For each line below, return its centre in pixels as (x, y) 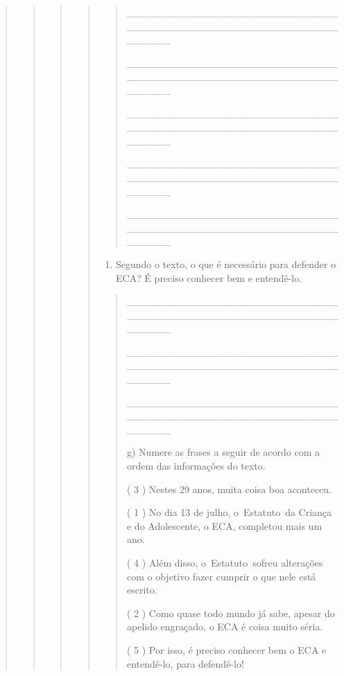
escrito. (142, 590)
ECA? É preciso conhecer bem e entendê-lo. (209, 277)
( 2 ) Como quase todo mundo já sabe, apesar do (231, 613)
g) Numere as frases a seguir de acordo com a (223, 452)
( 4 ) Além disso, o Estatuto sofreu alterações (225, 562)
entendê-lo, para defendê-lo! (185, 663)
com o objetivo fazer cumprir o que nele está (221, 576)
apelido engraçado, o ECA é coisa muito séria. (225, 626)
